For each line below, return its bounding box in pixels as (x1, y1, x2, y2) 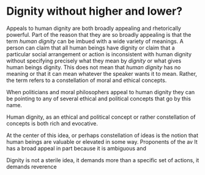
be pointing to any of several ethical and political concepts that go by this (6, 95, 192, 102)
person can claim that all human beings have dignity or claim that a (6, 44, 176, 51)
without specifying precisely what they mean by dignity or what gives (6, 57, 182, 64)
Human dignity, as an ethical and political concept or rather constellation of (6, 113, 196, 121)
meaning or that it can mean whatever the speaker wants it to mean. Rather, (6, 70, 198, 77)
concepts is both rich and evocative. (6, 119, 98, 127)
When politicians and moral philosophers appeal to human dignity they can (6, 88, 195, 95)
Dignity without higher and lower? (6, 4, 182, 18)
